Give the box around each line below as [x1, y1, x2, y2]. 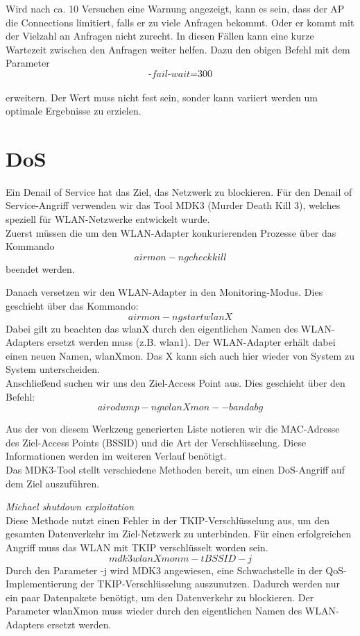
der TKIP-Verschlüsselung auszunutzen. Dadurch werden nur [80, 576, 341, 591]
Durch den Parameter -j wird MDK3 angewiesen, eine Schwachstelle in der [6, 562, 323, 577]
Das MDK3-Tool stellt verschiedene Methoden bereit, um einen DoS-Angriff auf [6, 462, 345, 476]
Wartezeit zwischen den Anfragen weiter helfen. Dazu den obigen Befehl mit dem [6, 42, 350, 56]
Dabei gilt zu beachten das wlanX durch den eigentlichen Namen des [6, 321, 298, 335]
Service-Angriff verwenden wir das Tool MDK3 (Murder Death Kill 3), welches [6, 198, 341, 212]
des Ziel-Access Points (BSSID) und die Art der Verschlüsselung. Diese [6, 435, 307, 449]
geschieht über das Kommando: [6, 299, 139, 313]
